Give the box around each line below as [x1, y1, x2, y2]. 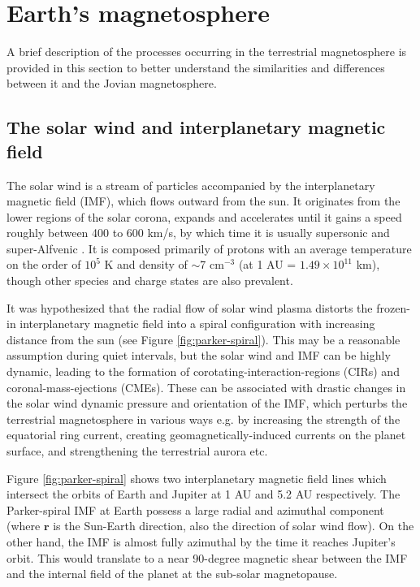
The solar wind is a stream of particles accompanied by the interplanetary [6, 176, 375, 193]
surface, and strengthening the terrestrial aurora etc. [6, 442, 268, 459]
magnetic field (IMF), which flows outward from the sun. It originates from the [6, 192, 401, 209]
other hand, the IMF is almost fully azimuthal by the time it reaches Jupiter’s [6, 533, 396, 550]
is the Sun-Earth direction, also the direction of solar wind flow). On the [53, 517, 414, 534]
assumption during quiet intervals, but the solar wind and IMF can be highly [6, 347, 391, 364]
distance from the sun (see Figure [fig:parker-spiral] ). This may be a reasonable [6, 330, 401, 347]
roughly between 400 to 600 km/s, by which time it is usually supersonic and [6, 224, 390, 241]
